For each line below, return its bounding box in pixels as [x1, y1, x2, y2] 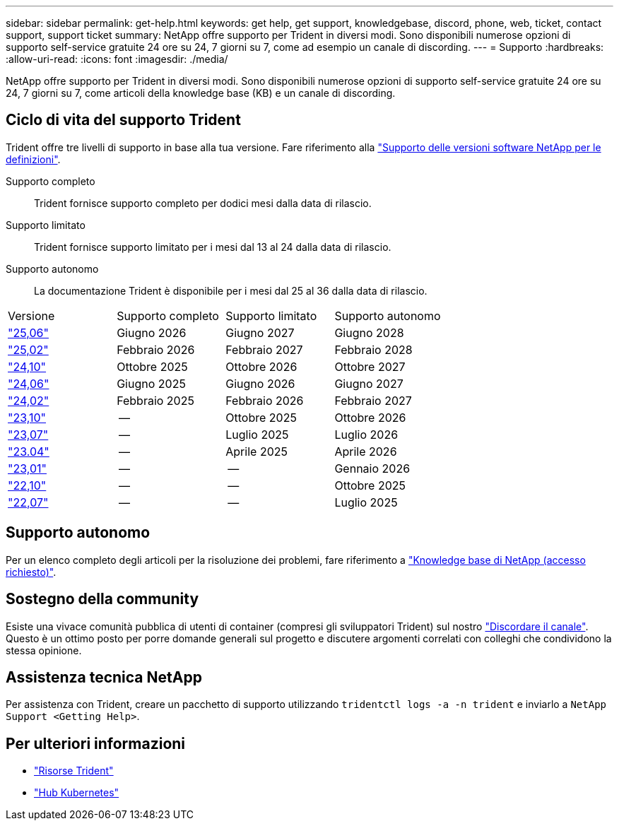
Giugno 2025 [117, 376, 186, 391]
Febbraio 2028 [334, 342, 413, 357]
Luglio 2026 [334, 427, 399, 442]
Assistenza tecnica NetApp [6, 668, 202, 686]
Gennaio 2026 [334, 461, 411, 476]
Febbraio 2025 [117, 393, 194, 408]
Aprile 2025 [225, 444, 288, 459]
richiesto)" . [6, 565, 57, 578]
